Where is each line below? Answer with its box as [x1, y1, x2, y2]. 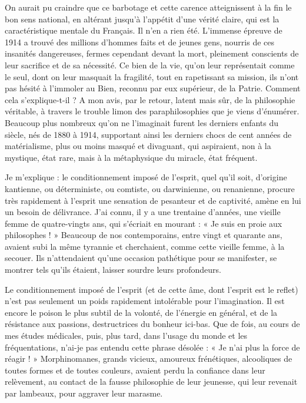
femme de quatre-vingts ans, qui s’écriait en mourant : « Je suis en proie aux [5, 217, 282, 229]
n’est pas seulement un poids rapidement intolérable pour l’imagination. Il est [5, 295, 285, 307]
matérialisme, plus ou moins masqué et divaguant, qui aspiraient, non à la [5, 140, 271, 152]
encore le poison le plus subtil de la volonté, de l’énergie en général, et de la [5, 306, 278, 318]
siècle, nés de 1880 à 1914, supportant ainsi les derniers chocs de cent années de [5, 128, 292, 140]
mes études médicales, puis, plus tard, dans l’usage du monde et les [5, 329, 248, 342]
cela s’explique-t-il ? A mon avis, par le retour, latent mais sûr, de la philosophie [5, 93, 295, 105]
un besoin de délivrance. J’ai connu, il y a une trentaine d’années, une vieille [5, 206, 281, 218]
